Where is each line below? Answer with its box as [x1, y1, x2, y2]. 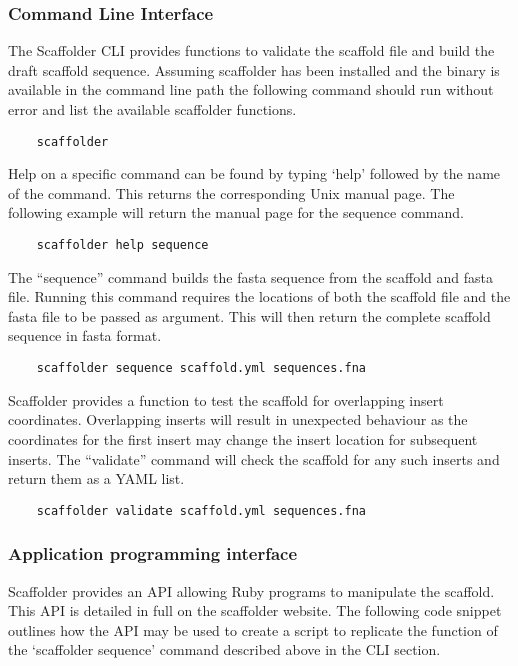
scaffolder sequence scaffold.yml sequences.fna [36, 361, 366, 376]
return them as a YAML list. [8, 468, 185, 489]
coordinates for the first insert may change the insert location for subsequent [8, 428, 478, 449]
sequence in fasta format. [8, 325, 162, 346]
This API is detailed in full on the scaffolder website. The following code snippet [8, 600, 502, 621]
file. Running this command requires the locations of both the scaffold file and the [8, 286, 511, 307]
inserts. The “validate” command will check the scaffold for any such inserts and [8, 448, 500, 469]
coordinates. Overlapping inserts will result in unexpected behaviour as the [8, 409, 468, 430]
